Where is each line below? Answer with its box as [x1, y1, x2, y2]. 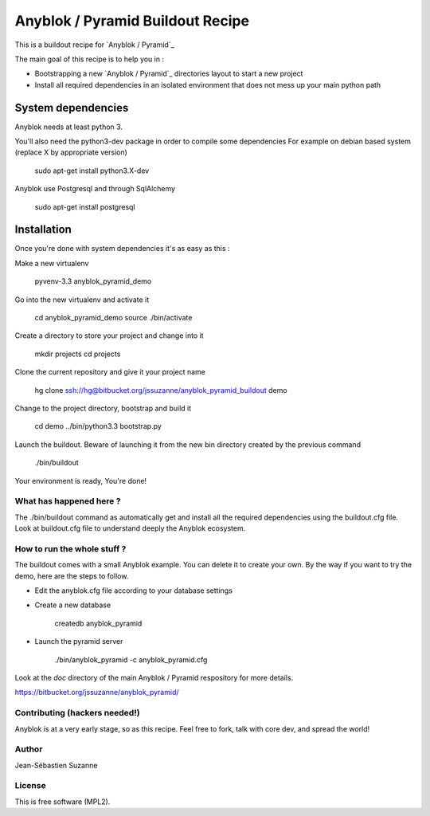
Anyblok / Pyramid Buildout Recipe [14, 12, 250, 29]
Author [14, 743, 43, 755]
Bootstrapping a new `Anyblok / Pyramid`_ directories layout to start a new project [34, 69, 303, 79]
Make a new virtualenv [14, 258, 89, 268]
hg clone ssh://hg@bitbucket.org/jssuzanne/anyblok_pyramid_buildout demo [34, 385, 287, 394]
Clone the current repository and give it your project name [14, 367, 206, 377]
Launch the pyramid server [34, 637, 123, 646]
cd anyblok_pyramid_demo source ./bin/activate [34, 313, 193, 323]
